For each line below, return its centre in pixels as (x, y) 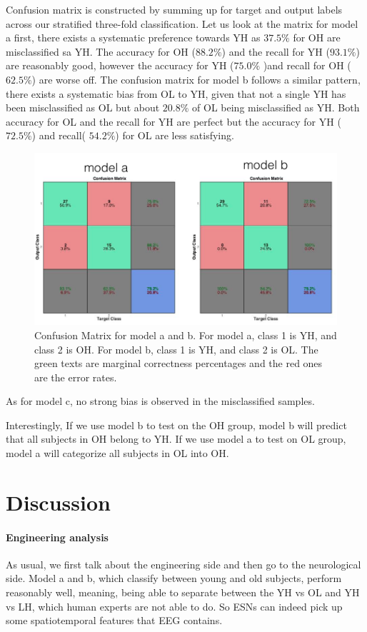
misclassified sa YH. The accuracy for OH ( (101, 51)
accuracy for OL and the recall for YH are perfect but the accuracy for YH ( (174, 121)
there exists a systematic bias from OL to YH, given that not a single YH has (176, 93)
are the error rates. (76, 377)
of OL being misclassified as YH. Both (276, 107)
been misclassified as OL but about (83, 107)
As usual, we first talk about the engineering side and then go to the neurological (183, 564)
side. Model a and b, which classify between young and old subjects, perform (174, 578)
